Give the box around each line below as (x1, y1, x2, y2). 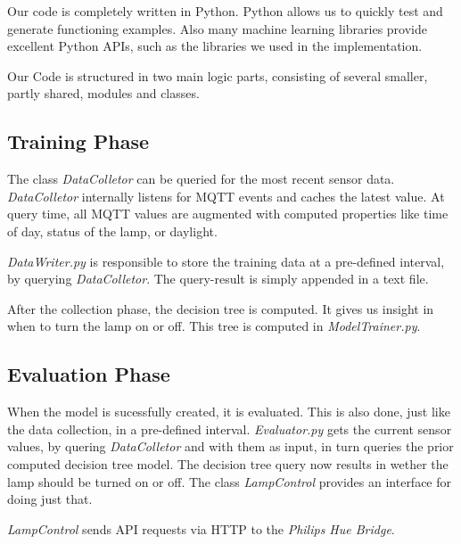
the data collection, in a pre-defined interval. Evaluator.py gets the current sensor (7, 419, 452, 438)
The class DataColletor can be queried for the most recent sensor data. (7, 169, 395, 188)
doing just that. (7, 490, 93, 508)
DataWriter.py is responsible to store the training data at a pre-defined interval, (7, 251, 445, 270)
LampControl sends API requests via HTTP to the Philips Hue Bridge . (7, 519, 395, 538)
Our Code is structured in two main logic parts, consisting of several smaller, (7, 66, 428, 85)
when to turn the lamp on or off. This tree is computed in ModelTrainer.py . (7, 317, 421, 335)
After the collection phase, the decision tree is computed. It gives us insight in (7, 299, 434, 317)
